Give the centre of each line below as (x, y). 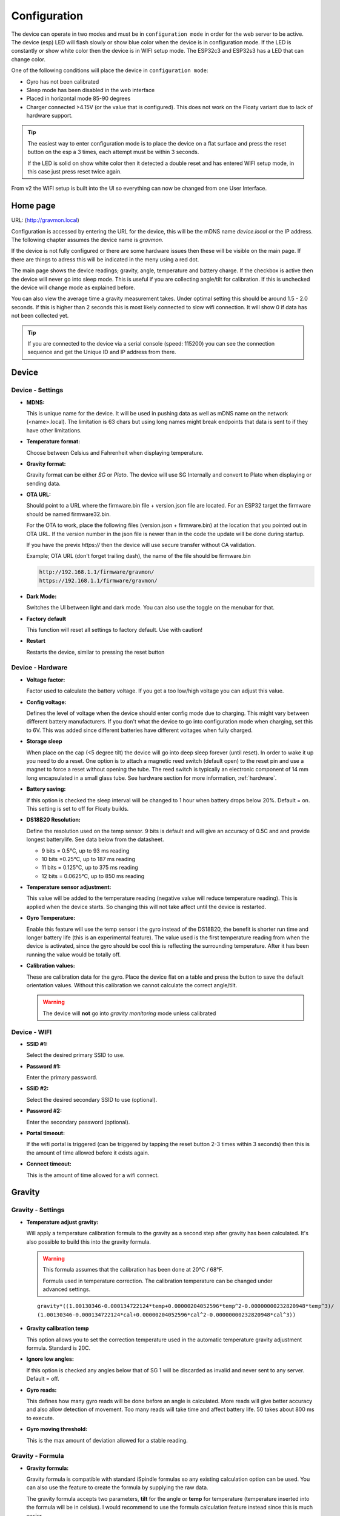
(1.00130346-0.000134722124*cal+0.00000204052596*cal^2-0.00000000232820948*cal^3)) (167, 1315)
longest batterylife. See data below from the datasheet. (95, 839)
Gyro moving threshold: (57, 1429)
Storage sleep (45, 741)
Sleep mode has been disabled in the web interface (91, 90)
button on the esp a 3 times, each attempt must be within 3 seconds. (113, 152)
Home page (33, 206)
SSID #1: (37, 1044)
